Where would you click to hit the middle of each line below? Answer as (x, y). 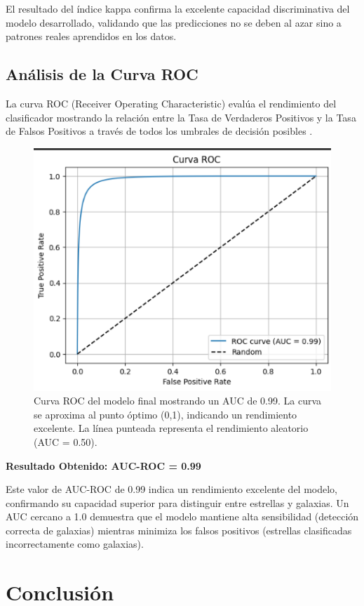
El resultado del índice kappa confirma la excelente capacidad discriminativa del (178, 8)
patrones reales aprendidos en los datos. (91, 36)
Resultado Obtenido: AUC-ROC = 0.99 (103, 465)
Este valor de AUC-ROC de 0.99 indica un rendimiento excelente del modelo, (172, 489)
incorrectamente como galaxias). (75, 544)
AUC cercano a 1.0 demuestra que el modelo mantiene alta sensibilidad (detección (182, 516)
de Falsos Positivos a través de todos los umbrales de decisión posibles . (159, 131)
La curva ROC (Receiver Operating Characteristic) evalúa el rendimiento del (171, 103)
